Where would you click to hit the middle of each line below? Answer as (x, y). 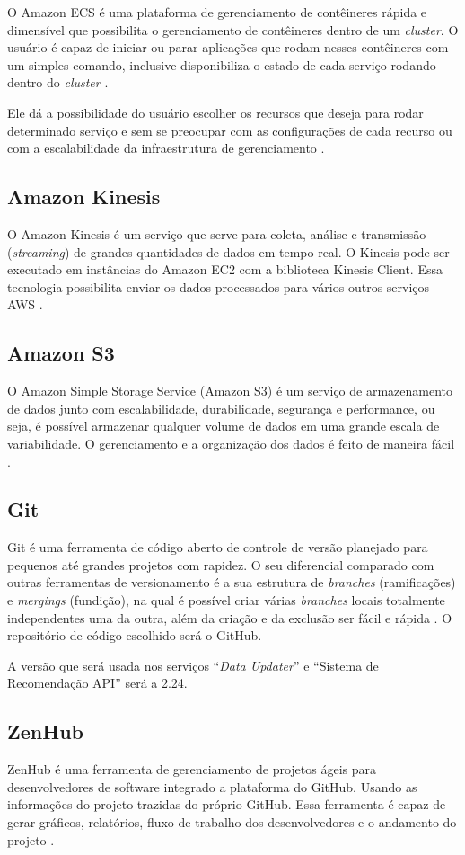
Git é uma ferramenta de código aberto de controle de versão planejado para (218, 547)
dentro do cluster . (58, 82)
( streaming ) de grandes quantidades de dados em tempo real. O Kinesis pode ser (228, 251)
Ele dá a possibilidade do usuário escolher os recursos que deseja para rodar (215, 112)
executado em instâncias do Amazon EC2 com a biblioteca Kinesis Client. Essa (225, 269)
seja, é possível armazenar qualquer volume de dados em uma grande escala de (224, 426)
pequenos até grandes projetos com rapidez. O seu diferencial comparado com (221, 564)
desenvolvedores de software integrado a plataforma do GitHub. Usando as (212, 786)
